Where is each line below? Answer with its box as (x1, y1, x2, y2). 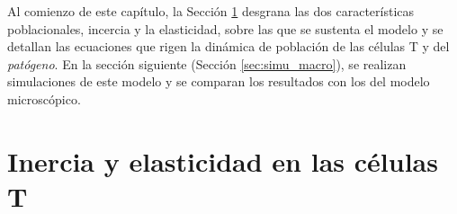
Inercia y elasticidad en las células (7, 142, 438, 179)
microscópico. (7, 89, 81, 108)
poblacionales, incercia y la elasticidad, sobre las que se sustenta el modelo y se (7, 19, 444, 38)
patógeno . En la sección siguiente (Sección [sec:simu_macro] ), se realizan (7, 54, 407, 73)
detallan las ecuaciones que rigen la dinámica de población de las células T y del (7, 37, 450, 56)
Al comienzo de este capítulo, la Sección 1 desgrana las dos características (7, 2, 415, 20)
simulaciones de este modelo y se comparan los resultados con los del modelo (7, 72, 430, 91)
